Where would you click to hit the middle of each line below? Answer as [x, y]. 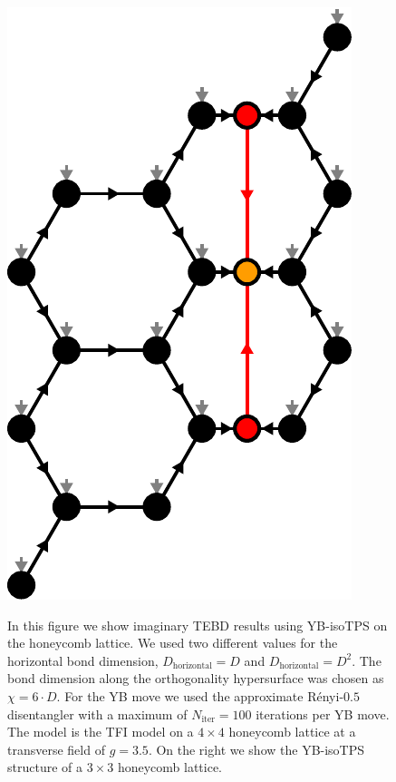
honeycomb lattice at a [292, 732]
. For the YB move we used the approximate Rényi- [200, 695]
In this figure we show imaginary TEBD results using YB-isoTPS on [198, 625]
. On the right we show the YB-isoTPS [256, 749]
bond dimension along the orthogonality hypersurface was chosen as [196, 678]
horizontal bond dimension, [83, 660]
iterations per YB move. [323, 714]
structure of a [45, 767]
